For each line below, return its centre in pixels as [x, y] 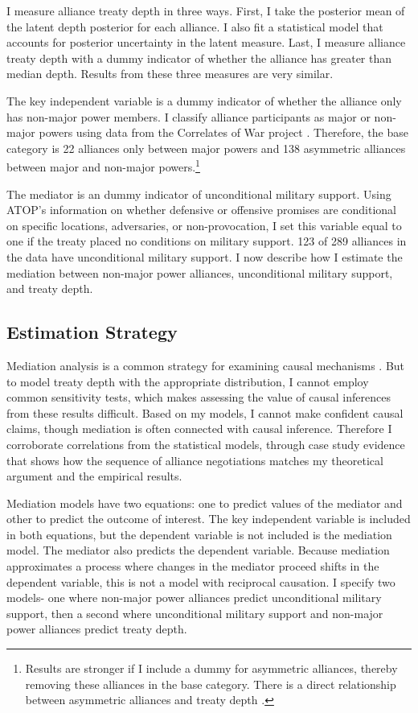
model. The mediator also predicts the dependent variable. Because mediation [198, 550]
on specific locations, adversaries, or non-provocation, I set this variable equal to [204, 225]
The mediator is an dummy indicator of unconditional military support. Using [199, 194]
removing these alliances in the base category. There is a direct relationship [211, 684]
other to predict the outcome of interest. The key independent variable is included [209, 519]
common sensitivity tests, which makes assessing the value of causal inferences [199, 397]
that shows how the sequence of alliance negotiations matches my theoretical [195, 460]
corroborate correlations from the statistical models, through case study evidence [206, 444]
